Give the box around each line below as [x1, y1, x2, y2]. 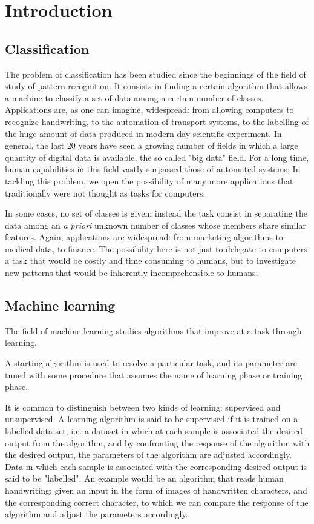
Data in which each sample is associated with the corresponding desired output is [5, 460, 307, 472]
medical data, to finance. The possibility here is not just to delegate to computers [5, 242, 307, 255]
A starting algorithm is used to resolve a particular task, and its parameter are [5, 357, 297, 369]
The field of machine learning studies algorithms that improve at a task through [5, 324, 302, 337]
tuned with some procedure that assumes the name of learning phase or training [5, 368, 303, 381]
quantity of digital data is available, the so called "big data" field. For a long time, [5, 150, 309, 163]
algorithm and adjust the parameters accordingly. [5, 508, 188, 520]
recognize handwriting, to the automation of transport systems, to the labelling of [5, 115, 309, 127]
